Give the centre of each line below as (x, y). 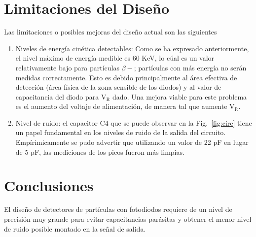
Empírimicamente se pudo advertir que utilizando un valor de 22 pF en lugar (132, 142)
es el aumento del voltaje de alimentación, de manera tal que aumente (121, 106)
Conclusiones (49, 186)
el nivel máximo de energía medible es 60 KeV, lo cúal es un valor (115, 58)
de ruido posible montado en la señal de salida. (75, 228)
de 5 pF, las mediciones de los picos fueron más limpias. (100, 152)
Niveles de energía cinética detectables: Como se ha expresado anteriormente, (132, 48)
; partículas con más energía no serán (190, 67)
